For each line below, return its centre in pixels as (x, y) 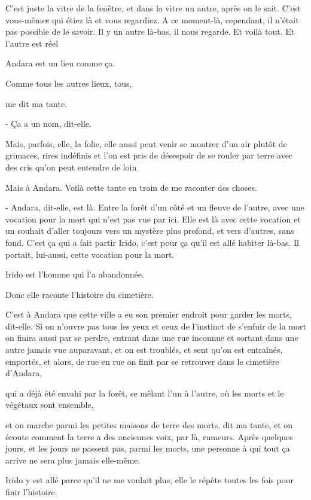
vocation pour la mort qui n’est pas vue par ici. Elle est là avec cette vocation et (153, 219)
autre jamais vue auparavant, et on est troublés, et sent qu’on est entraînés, (144, 350)
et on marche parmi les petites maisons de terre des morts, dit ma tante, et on (149, 425)
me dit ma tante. (36, 103)
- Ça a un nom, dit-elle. (48, 124)
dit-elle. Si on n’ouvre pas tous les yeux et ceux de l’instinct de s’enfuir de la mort (156, 326)
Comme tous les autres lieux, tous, (69, 83)
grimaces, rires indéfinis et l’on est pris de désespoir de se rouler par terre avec (149, 155)
